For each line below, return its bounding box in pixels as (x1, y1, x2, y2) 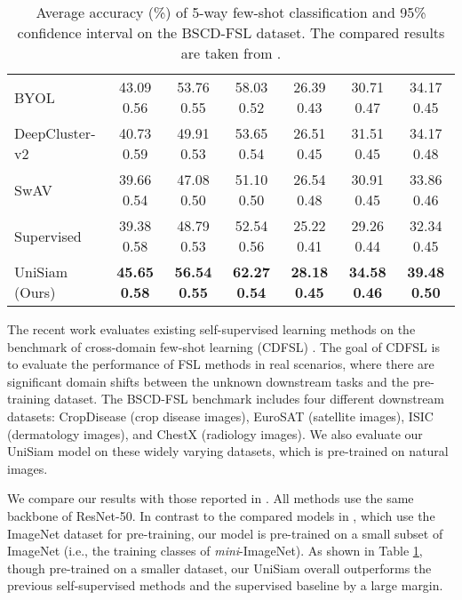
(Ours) (14, 282, 56, 302)
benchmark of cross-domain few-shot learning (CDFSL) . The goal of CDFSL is (7, 337, 440, 356)
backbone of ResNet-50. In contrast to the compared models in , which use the (7, 506, 435, 524)
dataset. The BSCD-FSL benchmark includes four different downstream (53, 389, 445, 408)
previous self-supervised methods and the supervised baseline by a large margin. (7, 576, 443, 595)
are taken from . (180, 43, 282, 63)
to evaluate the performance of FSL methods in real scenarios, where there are (7, 355, 434, 373)
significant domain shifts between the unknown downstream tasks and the (7, 372, 410, 390)
